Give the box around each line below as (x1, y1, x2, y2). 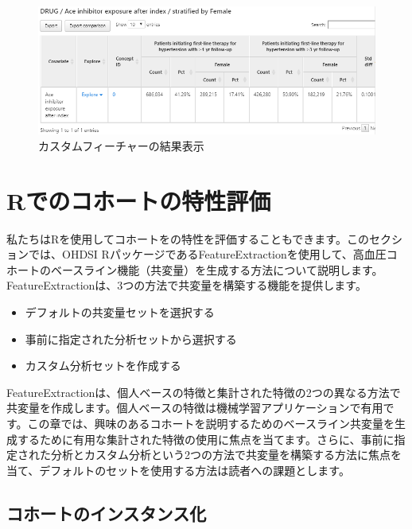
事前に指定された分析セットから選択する (25, 330, 237, 347)
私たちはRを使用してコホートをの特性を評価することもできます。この (6, 230, 369, 247)
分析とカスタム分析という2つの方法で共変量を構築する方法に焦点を (50, 446, 402, 463)
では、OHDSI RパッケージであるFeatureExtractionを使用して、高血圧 (28, 246, 387, 263)
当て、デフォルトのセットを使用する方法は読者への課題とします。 (6, 461, 350, 478)
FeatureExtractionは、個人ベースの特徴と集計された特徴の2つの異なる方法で (6, 383, 401, 400)
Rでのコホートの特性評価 (6, 184, 271, 216)
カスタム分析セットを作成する (25, 357, 181, 374)
